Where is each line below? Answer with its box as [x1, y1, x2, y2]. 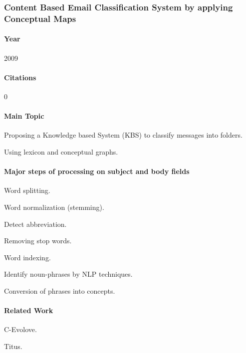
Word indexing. [4, 252, 51, 262]
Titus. [4, 341, 22, 351]
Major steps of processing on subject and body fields [4, 166, 190, 176]
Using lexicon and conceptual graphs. [4, 146, 118, 157]
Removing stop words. [4, 235, 72, 246]
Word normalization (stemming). [4, 201, 104, 212]
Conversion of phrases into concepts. [4, 285, 115, 296]
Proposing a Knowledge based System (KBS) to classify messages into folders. [4, 130, 243, 140]
